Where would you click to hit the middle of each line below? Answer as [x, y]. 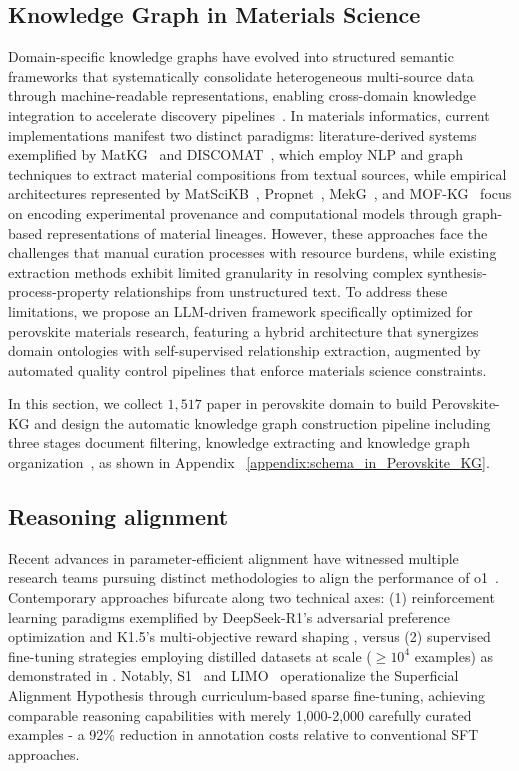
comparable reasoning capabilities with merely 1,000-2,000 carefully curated [240, 714]
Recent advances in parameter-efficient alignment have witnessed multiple [233, 557]
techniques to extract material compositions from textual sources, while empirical [257, 173]
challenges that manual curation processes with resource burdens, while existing [252, 252]
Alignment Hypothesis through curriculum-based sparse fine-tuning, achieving [246, 695]
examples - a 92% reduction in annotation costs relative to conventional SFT [243, 734]
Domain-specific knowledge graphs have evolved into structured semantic [231, 56]
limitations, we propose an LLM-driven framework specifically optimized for [240, 310]
